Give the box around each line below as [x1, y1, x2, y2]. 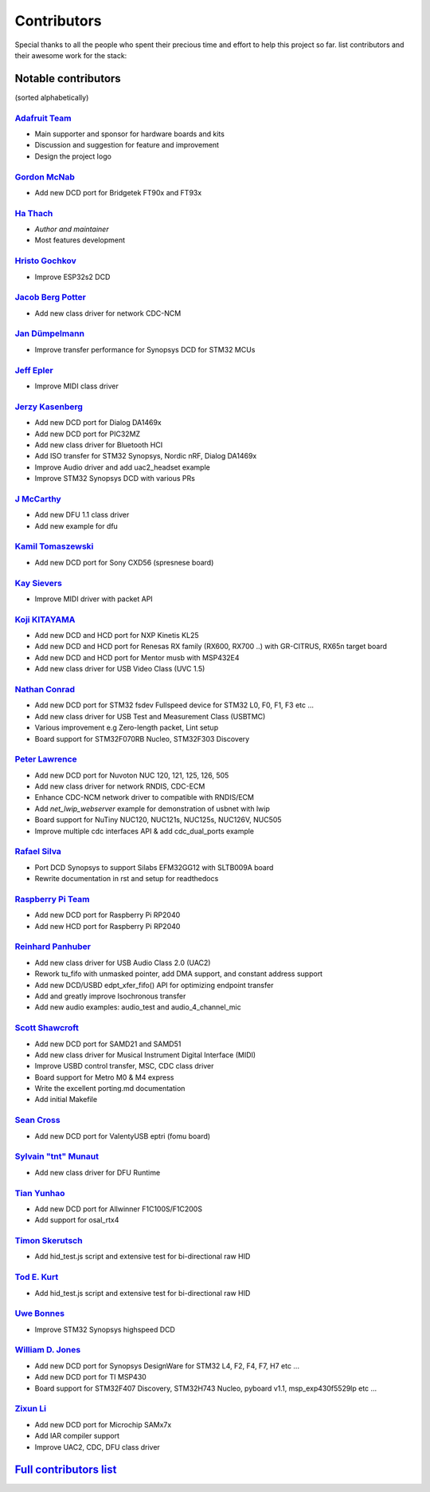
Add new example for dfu [34, 521, 119, 530]
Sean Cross [14, 1115, 61, 1126]
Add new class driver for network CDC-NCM [34, 308, 182, 318]
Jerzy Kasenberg [14, 401, 84, 412]
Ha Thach [14, 207, 53, 218]
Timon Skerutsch [14, 1235, 83, 1246]
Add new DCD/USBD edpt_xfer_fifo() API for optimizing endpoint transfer [34, 980, 274, 990]
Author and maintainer [34, 224, 109, 234]
